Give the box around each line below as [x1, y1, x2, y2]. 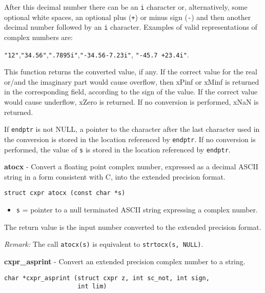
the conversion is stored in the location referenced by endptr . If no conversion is [4, 133, 256, 144]
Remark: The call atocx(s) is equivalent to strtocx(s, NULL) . [4, 239, 203, 249]
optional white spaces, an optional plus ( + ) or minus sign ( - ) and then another [4, 11, 251, 22]
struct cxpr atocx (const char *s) [4, 189, 126, 197]
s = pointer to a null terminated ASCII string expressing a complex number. [16, 204, 258, 214]
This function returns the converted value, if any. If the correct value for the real [4, 66, 257, 77]
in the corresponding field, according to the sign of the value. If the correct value [4, 86, 258, 97]
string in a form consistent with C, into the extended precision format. [4, 171, 226, 182]
